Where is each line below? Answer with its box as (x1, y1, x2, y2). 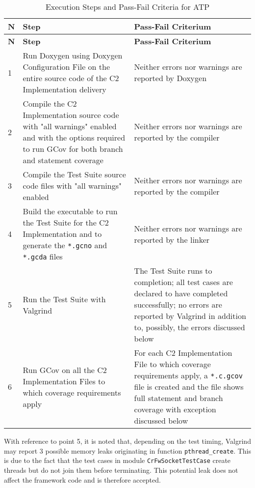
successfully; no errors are (134, 299, 222, 310)
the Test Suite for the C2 (23, 217, 109, 228)
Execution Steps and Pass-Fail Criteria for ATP (45, 1, 210, 12)
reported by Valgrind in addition (134, 310, 246, 321)
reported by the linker (134, 233, 210, 245)
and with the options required (23, 132, 126, 143)
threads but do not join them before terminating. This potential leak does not (4, 464, 238, 475)
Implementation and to (23, 228, 102, 239)
